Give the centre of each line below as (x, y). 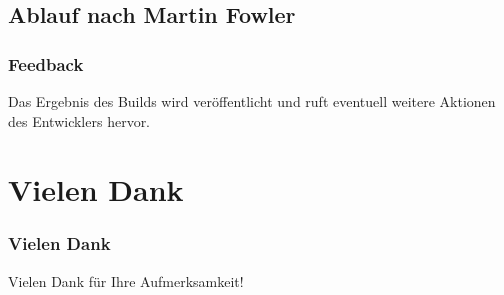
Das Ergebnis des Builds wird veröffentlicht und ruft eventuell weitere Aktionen (252, 101)
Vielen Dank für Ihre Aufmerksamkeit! (126, 280)
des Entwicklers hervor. (79, 120)
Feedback (46, 63)
